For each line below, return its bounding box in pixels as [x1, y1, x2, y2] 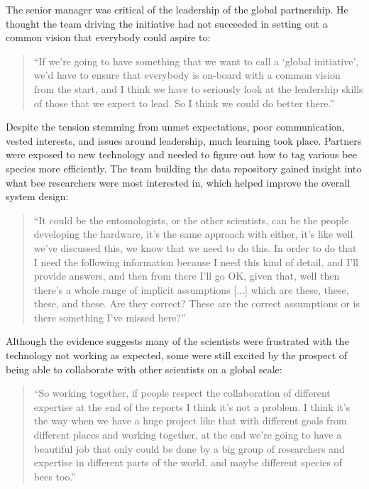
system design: [6, 189, 69, 204]
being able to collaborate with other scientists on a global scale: [6, 361, 282, 376]
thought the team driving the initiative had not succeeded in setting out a [6, 16, 328, 31]
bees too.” [33, 468, 76, 483]
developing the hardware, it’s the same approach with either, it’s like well [33, 226, 353, 241]
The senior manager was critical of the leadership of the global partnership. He [6, 2, 348, 16]
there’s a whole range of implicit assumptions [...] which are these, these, [33, 282, 349, 297]
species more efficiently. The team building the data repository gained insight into [6, 160, 362, 175]
